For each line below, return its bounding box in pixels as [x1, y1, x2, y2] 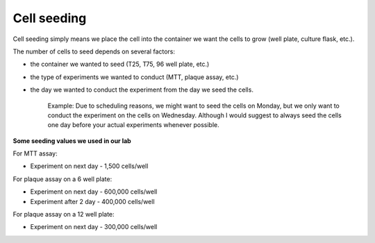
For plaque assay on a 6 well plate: [12, 174, 112, 183]
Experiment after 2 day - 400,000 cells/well [30, 197, 156, 206]
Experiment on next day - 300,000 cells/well [30, 223, 158, 231]
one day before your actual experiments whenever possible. [47, 121, 220, 129]
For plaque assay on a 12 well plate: [12, 210, 115, 219]
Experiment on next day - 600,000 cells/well [30, 187, 158, 196]
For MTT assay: [12, 149, 58, 158]
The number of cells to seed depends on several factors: [12, 47, 176, 56]
